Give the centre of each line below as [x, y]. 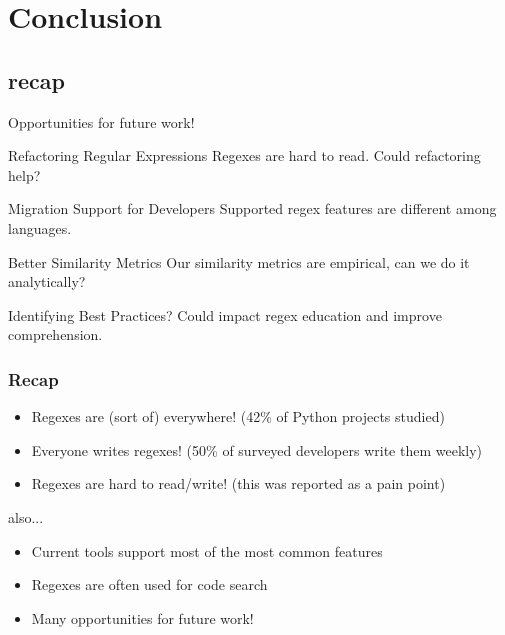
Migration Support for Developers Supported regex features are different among [252, 208]
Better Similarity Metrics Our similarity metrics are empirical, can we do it [239, 261]
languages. [40, 227]
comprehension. [55, 334]
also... [26, 516]
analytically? [47, 281]
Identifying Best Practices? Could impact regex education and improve [225, 314]
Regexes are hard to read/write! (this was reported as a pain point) [238, 483]
